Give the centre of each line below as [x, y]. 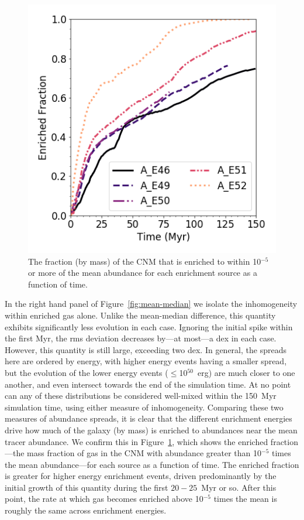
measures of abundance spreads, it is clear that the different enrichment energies [148, 418]
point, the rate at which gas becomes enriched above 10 [104, 499]
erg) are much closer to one [246, 372]
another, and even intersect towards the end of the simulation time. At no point [148, 384]
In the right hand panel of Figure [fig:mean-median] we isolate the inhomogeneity [151, 304]
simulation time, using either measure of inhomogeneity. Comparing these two [144, 407]
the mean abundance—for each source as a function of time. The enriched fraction [152, 464]
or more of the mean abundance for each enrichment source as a [143, 273]
